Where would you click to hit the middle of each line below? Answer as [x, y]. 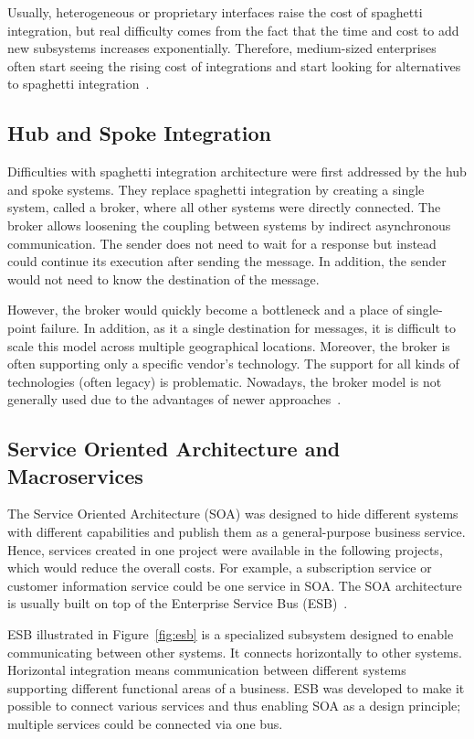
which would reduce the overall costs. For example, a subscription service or [220, 568]
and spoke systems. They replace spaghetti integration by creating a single [216, 189]
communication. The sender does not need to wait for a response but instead [222, 243]
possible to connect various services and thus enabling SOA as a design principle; [234, 706]
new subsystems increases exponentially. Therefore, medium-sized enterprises [222, 48]
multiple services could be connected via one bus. [145, 724]
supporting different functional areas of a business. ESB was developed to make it [236, 687]
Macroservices [75, 475]
